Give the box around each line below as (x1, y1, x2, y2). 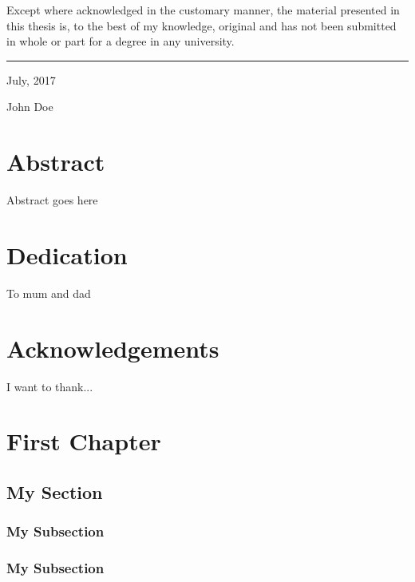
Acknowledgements (6, 331, 219, 364)
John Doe (6, 98, 53, 115)
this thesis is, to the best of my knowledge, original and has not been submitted (6, 17, 397, 34)
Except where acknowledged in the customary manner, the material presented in (6, 2, 400, 18)
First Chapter (6, 425, 161, 457)
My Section (6, 479, 103, 504)
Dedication (6, 238, 128, 271)
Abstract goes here (6, 192, 98, 208)
